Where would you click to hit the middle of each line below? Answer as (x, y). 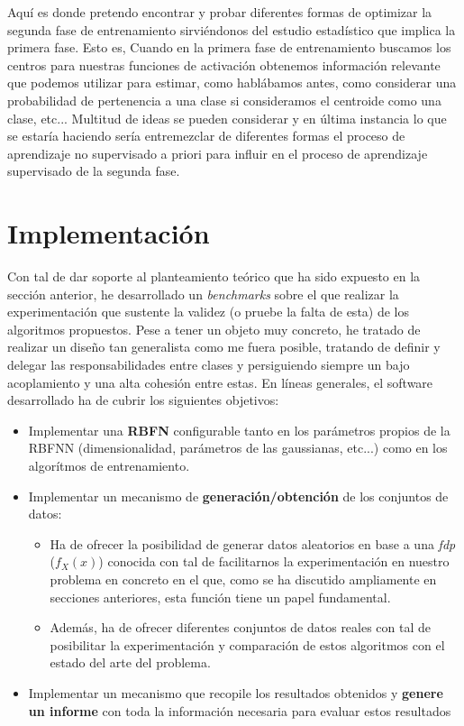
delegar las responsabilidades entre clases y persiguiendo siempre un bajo (209, 365)
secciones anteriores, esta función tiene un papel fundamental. (220, 597)
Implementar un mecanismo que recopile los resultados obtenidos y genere (236, 692)
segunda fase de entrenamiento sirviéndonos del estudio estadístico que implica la (232, 29)
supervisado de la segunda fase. (94, 171)
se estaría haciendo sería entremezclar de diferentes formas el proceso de (206, 136)
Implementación (109, 233)
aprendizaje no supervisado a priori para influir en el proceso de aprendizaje (218, 153)
